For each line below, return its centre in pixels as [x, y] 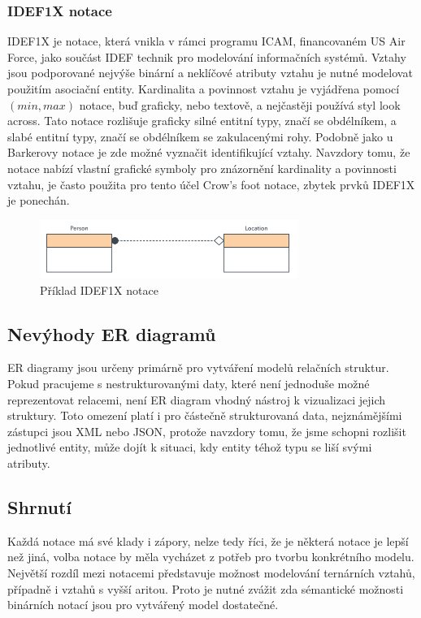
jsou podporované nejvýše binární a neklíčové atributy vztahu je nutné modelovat [210, 73]
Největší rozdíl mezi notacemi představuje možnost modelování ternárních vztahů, [211, 572]
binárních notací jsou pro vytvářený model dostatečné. [143, 605]
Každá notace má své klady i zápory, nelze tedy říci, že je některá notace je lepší [208, 540]
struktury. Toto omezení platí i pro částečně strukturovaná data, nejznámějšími [205, 415]
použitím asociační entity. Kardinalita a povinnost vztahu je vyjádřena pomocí [204, 89]
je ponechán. [39, 200]
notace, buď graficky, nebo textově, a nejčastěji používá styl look [240, 104]
